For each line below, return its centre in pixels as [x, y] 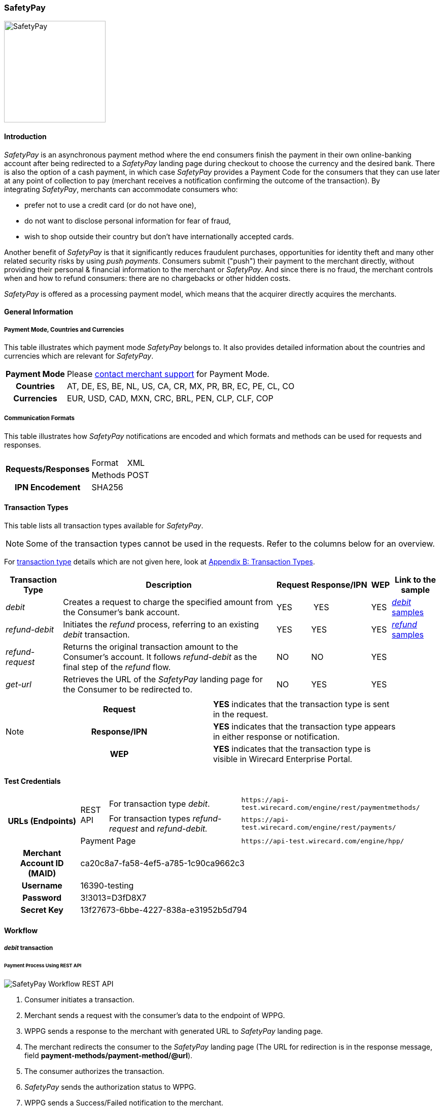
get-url [19, 684]
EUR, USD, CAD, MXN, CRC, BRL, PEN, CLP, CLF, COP [170, 398]
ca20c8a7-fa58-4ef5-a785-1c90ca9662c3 [162, 863]
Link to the [416, 579]
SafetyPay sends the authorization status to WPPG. [110, 1087]
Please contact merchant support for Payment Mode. [168, 374]
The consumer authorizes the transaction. [94, 1071]
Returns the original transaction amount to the [150, 646]
